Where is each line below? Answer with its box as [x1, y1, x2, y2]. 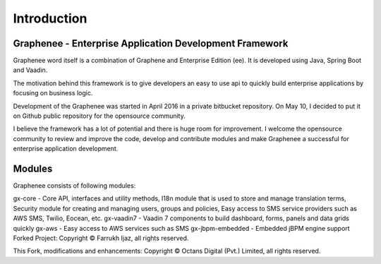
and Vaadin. [13, 66, 48, 74]
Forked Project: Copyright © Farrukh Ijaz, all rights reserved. [13, 234, 189, 243]
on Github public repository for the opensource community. [13, 112, 186, 120]
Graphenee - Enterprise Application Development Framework [13, 37, 289, 49]
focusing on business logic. [13, 89, 93, 97]
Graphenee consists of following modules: [13, 181, 136, 190]
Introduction [13, 11, 87, 26]
